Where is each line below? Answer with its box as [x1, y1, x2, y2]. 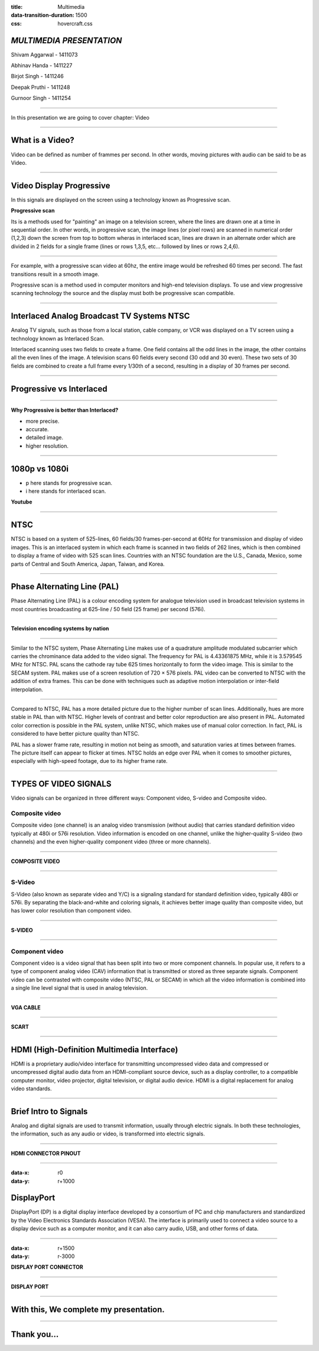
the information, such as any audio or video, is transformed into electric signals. [11, 1130, 205, 1137]
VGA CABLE [11, 1004, 41, 1011]
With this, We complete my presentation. [11, 1304, 165, 1314]
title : [11, 4, 23, 10]
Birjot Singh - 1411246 [11, 73, 64, 80]
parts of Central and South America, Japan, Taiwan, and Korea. [11, 560, 165, 567]
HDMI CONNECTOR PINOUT [11, 1150, 81, 1157]
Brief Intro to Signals [11, 1106, 88, 1116]
